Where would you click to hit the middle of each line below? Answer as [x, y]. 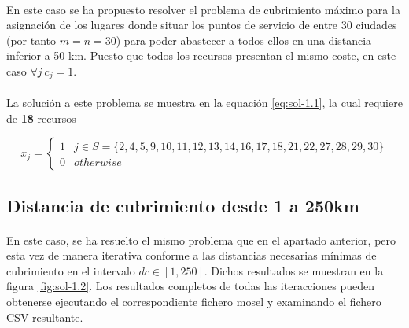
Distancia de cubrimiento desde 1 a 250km [183, 205]
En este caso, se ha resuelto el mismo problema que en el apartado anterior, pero [201, 240]
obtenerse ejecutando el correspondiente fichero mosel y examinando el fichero [194, 301]
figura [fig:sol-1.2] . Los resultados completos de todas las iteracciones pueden [190, 286]
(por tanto [31, 40]
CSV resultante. [45, 317]
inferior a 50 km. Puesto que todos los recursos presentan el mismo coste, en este [201, 55]
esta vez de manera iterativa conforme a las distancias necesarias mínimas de [192, 255]
